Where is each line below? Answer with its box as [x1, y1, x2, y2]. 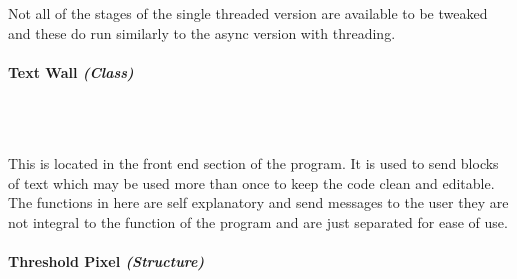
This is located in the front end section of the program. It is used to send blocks [8, 153, 499, 174]
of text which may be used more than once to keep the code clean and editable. [8, 172, 495, 193]
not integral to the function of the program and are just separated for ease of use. [8, 211, 508, 232]
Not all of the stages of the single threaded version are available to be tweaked [8, 3, 488, 23]
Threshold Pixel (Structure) [8, 251, 205, 272]
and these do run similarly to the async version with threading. [8, 22, 396, 43]
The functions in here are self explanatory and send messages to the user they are [8, 192, 509, 213]
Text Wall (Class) [8, 61, 134, 82]
